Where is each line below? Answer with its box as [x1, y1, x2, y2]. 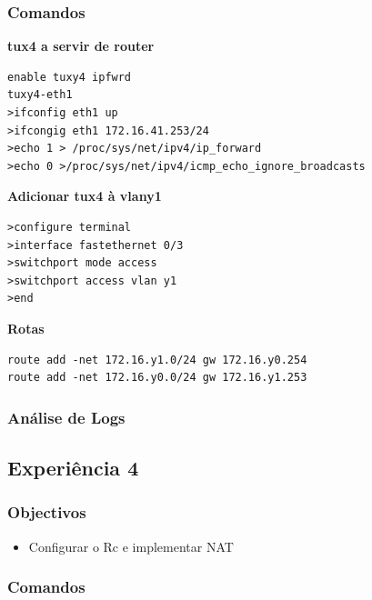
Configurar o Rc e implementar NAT [28, 536, 234, 555]
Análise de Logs [7, 405, 126, 428]
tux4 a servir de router [7, 36, 155, 55]
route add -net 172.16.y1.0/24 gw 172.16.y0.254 [7, 353, 307, 366]
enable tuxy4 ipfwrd [7, 70, 132, 84]
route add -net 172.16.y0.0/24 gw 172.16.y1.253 [7, 371, 307, 385]
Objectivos [7, 501, 86, 524]
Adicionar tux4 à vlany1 [7, 186, 162, 205]
